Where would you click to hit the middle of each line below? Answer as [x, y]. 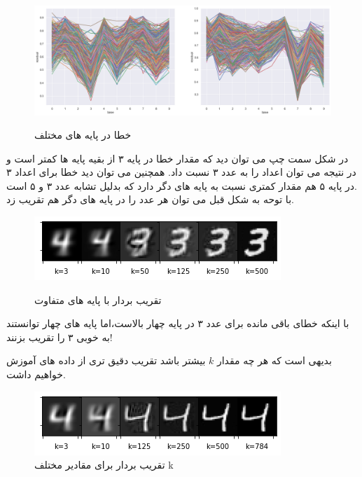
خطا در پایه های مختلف [83, 135]
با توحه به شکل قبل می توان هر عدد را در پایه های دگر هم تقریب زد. [150, 199]
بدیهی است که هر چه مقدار [274, 360]
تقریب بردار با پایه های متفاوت [98, 299]
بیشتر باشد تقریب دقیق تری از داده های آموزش [106, 360]
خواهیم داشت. [36, 374]
